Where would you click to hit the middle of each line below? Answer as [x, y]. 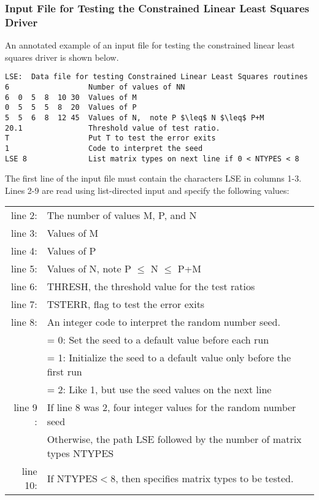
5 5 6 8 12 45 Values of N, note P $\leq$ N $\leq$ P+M [135, 117]
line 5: [24, 269]
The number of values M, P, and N [122, 215]
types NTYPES [80, 453]
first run [64, 372]
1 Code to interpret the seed [104, 148]
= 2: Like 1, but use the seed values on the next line [159, 390]
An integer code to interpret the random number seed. [163, 322]
